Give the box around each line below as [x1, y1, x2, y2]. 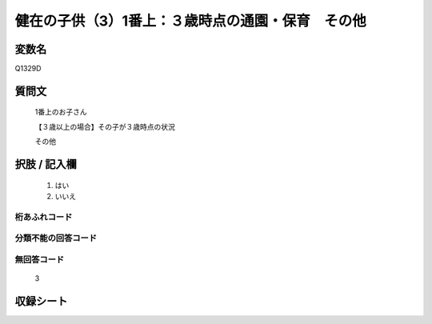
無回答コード [14, 254, 65, 265]
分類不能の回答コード [14, 233, 98, 244]
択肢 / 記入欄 [14, 158, 78, 171]
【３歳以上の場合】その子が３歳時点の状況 [34, 122, 175, 131]
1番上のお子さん [34, 107, 87, 117]
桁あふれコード [14, 211, 73, 222]
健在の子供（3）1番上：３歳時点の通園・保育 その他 [14, 12, 367, 30]
